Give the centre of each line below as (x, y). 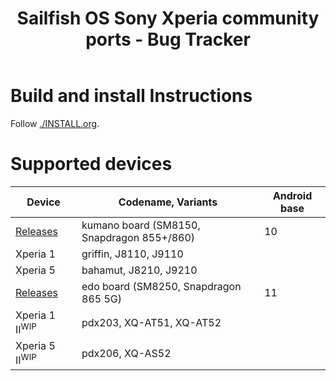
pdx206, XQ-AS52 (126, 353)
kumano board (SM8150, (141, 225)
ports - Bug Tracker (168, 39)
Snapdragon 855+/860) (138, 237)
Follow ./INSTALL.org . (55, 123)
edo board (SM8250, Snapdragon (161, 286)
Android (292, 195)
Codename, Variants (168, 202)
